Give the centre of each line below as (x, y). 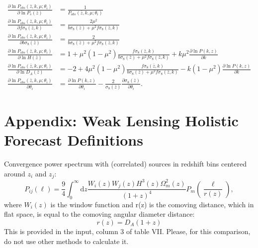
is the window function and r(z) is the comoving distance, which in (152, 204)
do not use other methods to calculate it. (66, 241)
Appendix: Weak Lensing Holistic (121, 121)
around (15, 174)
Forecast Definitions (74, 140)
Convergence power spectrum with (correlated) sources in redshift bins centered (125, 164)
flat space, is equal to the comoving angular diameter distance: (99, 214)
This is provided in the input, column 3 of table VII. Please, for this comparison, (127, 231)
